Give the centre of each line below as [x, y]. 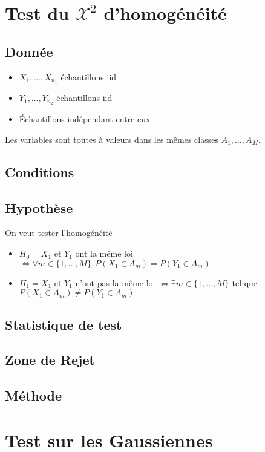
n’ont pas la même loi [115, 282]
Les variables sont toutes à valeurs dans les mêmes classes [112, 139]
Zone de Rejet [50, 360]
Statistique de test [64, 324]
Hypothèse [39, 207]
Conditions [40, 172]
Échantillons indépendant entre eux [85, 119]
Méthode [34, 395]
